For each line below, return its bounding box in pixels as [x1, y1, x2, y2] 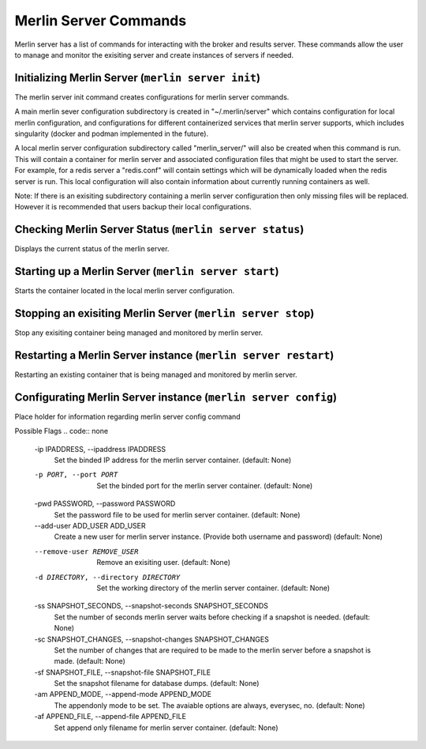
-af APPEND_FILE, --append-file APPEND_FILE [34, 712, 187, 721]
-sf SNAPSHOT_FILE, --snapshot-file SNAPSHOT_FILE [34, 668, 211, 677]
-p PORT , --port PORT [34, 470, 118, 480]
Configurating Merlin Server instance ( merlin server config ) [14, 390, 338, 404]
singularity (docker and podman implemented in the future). [14, 129, 209, 138]
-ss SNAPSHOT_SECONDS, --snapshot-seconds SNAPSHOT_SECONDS [34, 601, 268, 611]
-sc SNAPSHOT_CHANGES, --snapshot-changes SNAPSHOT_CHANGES [34, 634, 270, 644]
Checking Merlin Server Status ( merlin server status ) [14, 223, 305, 236]
